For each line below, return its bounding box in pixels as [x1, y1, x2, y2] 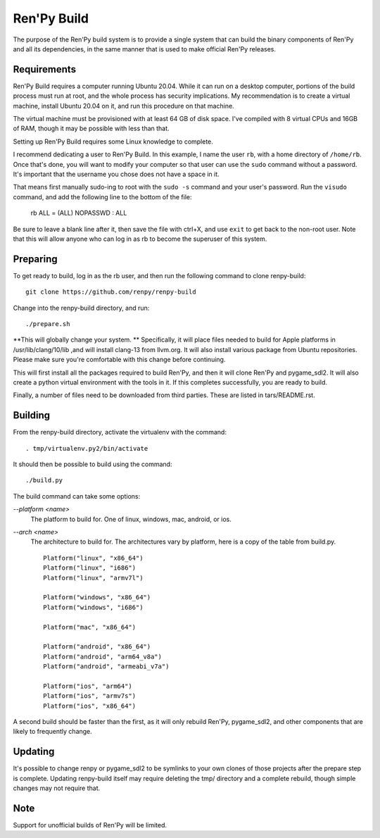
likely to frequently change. [13, 727, 93, 736]
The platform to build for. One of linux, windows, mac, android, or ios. [30, 515, 232, 523]
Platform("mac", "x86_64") [43, 623, 137, 631]
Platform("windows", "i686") [43, 603, 144, 611]
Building [13, 409, 51, 422]
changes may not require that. [13, 784, 101, 792]
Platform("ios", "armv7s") [43, 692, 137, 700]
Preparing [13, 253, 58, 265]
